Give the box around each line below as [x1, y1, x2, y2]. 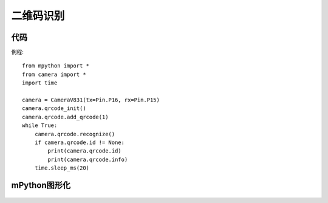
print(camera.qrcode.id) [47, 148, 121, 154]
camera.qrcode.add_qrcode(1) [22, 113, 109, 120]
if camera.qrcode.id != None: [34, 139, 125, 146]
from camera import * [22, 71, 86, 78]
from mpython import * [22, 63, 90, 69]
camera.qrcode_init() [22, 105, 86, 112]
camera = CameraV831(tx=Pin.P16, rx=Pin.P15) [22, 97, 160, 103]
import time [22, 80, 58, 86]
